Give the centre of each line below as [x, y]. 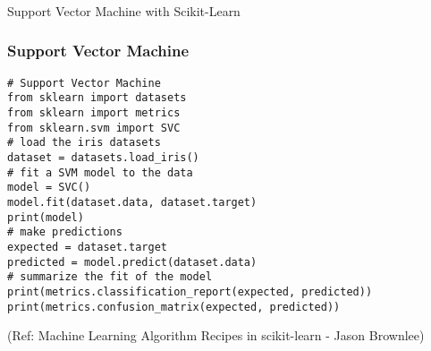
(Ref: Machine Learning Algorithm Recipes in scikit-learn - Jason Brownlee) [216, 335]
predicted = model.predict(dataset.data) [132, 262]
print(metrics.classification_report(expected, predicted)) [190, 291]
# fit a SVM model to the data [100, 172]
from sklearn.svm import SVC [94, 128]
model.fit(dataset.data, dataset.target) [132, 202]
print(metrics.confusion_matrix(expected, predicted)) [174, 307]
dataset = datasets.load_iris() [103, 158]
